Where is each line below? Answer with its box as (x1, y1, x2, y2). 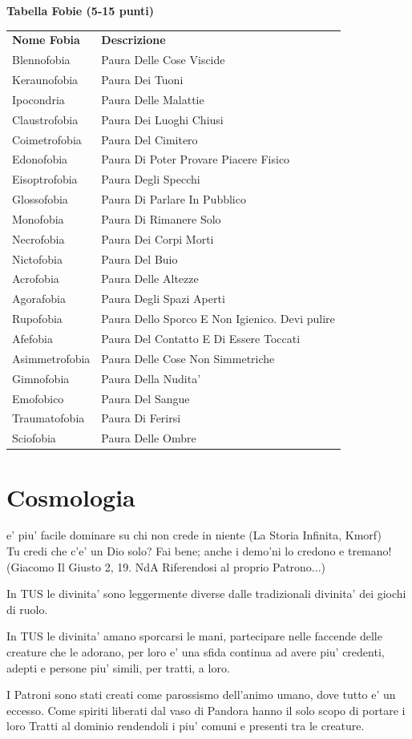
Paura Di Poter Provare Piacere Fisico (101, 151, 290, 168)
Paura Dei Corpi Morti (101, 230, 214, 247)
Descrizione (101, 31, 166, 48)
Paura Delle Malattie (101, 91, 204, 107)
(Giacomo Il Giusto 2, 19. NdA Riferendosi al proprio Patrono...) (6, 558, 325, 575)
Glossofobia (12, 191, 68, 208)
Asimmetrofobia (12, 349, 91, 366)
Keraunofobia (12, 71, 79, 88)
